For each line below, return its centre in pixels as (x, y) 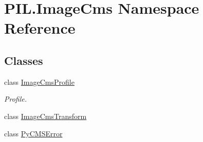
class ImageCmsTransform (45, 116)
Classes (24, 60)
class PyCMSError (33, 133)
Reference (40, 28)
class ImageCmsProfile (39, 81)
